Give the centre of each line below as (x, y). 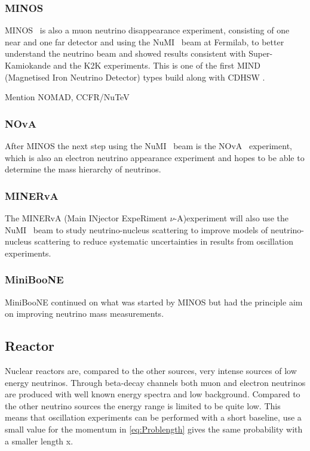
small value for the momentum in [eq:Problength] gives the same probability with (154, 429)
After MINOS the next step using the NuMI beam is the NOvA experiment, (148, 146)
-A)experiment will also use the (231, 218)
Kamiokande (28, 65)
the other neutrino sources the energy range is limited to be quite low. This (143, 405)
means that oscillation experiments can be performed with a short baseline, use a (153, 417)
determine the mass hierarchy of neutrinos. (83, 169)
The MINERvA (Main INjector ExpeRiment (86, 218)
